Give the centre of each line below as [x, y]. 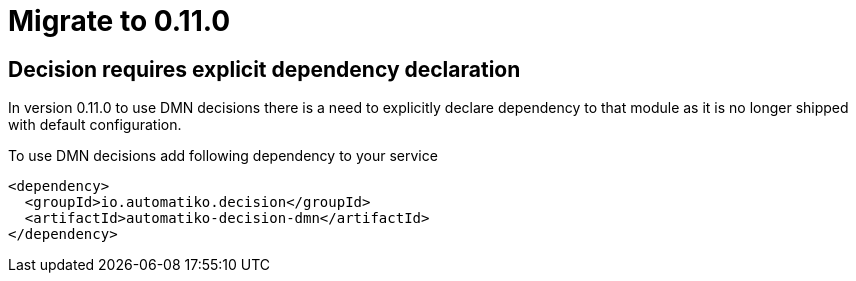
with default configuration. [95, 125]
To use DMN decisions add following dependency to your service [223, 156]
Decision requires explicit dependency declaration [264, 69]
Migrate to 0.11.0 [119, 21]
